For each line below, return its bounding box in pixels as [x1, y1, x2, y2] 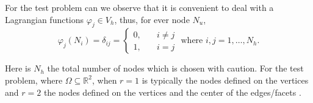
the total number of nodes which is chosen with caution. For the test [47, 62, 304, 75]
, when [92, 73, 117, 86]
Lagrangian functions [5, 13, 84, 25]
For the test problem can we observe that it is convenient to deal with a [5, 1, 274, 13]
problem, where [5, 73, 63, 86]
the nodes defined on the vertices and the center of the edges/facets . [43, 85, 301, 98]
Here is [5, 62, 31, 75]
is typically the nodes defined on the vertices [142, 73, 309, 86]
